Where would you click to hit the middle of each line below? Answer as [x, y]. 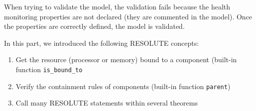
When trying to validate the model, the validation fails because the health [117, 6]
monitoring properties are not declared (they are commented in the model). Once [128, 16]
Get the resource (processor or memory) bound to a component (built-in [126, 59]
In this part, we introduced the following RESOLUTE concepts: [102, 43]
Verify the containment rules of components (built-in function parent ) [123, 86]
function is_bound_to [49, 69]
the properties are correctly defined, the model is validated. [94, 26]
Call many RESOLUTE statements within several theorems [107, 103]
